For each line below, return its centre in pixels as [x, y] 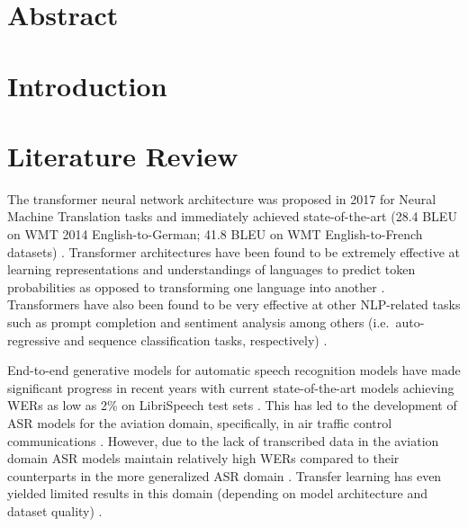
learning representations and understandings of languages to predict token [211, 269]
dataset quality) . [55, 510]
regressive [34, 339]
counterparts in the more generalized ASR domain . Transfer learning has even [225, 475]
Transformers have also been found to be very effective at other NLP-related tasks [234, 304]
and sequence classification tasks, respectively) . [196, 339]
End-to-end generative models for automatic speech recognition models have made [234, 370]
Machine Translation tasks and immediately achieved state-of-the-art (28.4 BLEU [232, 216]
